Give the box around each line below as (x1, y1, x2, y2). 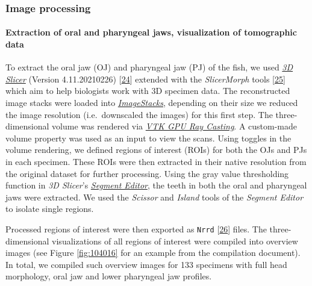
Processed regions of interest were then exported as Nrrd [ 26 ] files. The (5, 222, 267, 235)
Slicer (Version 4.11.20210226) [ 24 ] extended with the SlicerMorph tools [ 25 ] (5, 72, 285, 85)
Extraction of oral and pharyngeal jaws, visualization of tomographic (5, 26, 297, 39)
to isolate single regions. (5, 202, 94, 215)
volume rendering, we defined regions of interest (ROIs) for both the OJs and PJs (5, 143, 307, 156)
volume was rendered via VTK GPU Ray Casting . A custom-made (52, 120, 298, 132)
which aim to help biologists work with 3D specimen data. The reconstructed (5, 84, 290, 97)
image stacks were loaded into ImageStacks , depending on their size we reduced (5, 96, 298, 109)
